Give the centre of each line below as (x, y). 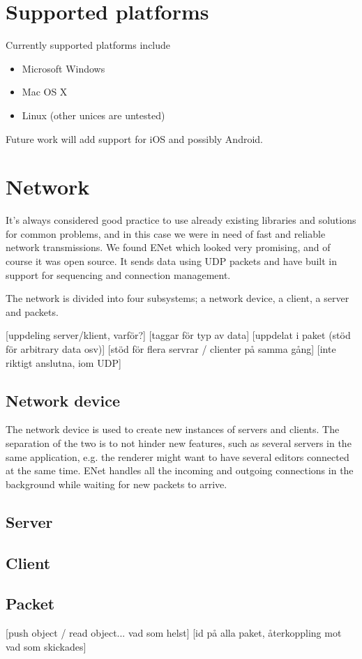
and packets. (32, 311)
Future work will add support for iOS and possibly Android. (134, 138)
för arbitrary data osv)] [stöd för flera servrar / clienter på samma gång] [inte (171, 348)
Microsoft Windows (63, 68)
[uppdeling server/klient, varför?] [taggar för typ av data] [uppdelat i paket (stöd (178, 335)
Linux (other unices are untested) (93, 115)
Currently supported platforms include (88, 45)
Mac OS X (45, 92)
